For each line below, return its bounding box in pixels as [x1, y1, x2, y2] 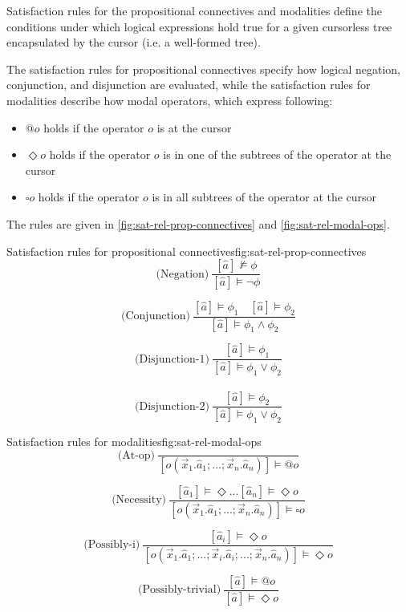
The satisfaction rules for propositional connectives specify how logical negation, [6, 60, 400, 77]
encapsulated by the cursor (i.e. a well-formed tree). [6, 34, 261, 51]
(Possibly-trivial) [138, 584, 221, 596]
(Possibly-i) [83, 539, 140, 551]
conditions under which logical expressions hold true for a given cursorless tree [6, 18, 392, 34]
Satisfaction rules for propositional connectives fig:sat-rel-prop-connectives [6, 242, 367, 259]
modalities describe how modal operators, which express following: [6, 91, 333, 108]
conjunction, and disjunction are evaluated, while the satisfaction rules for [6, 76, 371, 93]
